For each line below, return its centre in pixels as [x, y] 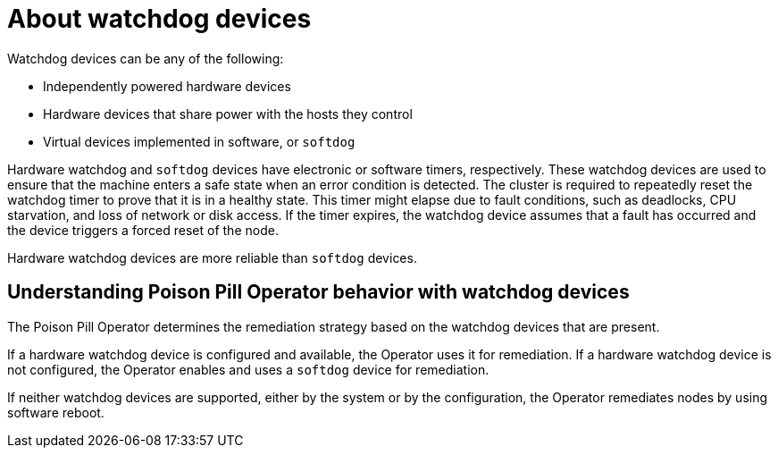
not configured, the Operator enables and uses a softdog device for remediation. [248, 369]
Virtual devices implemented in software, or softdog [199, 141]
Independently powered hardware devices [167, 86]
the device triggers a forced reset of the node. [143, 230]
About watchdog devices [159, 19]
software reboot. [56, 412]
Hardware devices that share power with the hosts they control [228, 114]
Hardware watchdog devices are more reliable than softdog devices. [212, 257]
